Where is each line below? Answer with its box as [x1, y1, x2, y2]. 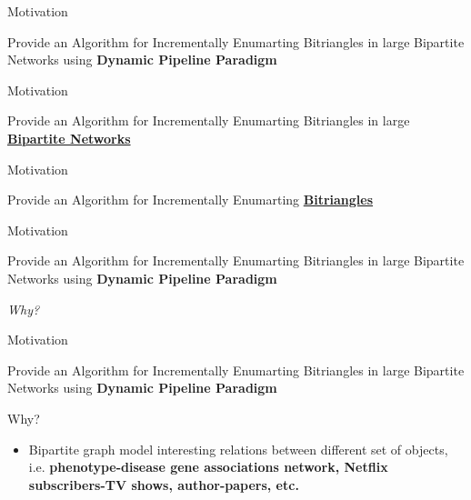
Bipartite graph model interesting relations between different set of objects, [28, 439, 448, 458]
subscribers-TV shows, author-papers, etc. [28, 475, 299, 494]
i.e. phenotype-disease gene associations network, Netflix [28, 457, 388, 476]
